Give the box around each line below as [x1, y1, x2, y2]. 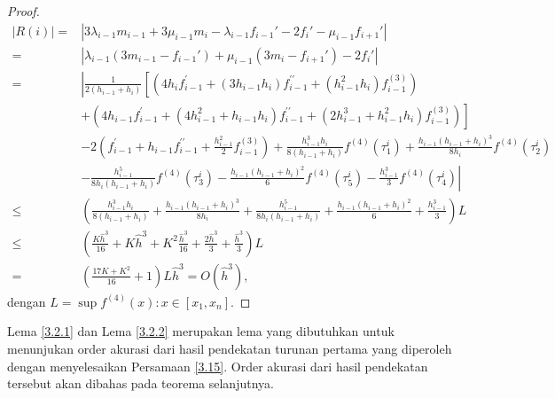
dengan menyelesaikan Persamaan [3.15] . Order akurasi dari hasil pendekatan [7, 356, 428, 375]
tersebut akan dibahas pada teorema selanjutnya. [7, 374, 274, 393]
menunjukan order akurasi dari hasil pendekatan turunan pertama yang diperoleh [7, 339, 452, 357]
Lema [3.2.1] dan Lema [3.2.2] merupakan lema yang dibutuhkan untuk [7, 322, 395, 340]
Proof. [7, 2, 40, 20]
